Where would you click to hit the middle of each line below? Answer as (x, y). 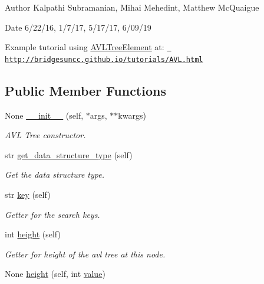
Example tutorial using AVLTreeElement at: (85, 47)
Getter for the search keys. (52, 214)
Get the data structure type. (55, 174)
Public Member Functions (85, 90)
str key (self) (28, 195)
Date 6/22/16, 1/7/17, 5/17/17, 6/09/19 (78, 27)
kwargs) (132, 115)
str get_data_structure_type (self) (69, 154)
